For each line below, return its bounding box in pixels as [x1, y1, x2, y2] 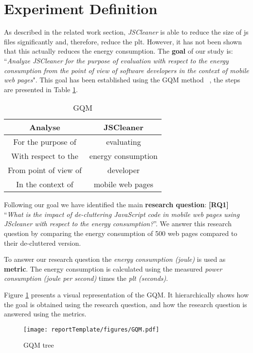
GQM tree [23, 340, 54, 350]
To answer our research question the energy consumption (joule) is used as [4, 254, 226, 264]
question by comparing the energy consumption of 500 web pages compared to [4, 228, 237, 238]
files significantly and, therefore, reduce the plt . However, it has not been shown [4, 36, 242, 46]
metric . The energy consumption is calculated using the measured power [4, 263, 222, 274]
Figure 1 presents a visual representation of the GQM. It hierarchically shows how [4, 290, 249, 300]
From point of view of [8, 164, 82, 176]
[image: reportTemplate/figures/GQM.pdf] [23, 326, 160, 333]
